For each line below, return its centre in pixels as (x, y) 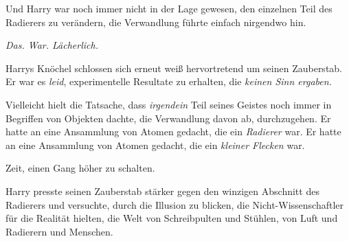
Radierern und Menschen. (59, 231)
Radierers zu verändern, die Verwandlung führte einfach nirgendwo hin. (156, 22)
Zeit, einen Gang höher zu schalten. (80, 168)
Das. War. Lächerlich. (52, 45)
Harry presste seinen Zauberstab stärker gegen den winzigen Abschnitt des (162, 191)
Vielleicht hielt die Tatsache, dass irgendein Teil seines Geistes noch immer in (169, 104)
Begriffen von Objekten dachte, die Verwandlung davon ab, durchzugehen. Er (168, 118)
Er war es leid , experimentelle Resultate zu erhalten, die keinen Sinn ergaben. (169, 81)
